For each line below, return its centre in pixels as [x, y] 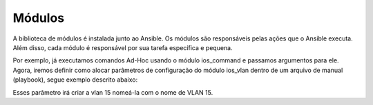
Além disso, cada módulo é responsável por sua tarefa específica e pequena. [123, 47]
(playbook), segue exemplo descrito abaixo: [75, 80]
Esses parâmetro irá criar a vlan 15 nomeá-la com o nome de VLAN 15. [113, 92]
